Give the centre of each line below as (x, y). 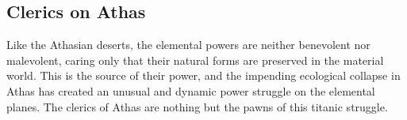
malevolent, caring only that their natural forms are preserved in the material (195, 60)
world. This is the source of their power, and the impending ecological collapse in (203, 75)
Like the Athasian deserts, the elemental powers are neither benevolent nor (188, 45)
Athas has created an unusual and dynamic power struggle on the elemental (191, 90)
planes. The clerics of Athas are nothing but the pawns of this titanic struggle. (197, 106)
